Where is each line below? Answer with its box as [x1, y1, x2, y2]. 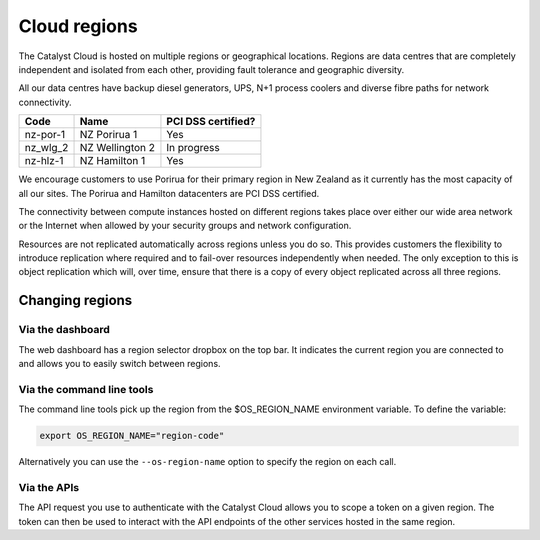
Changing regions [18, 292, 133, 309]
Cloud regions [18, 15, 139, 37]
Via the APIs [18, 480, 80, 494]
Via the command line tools [18, 382, 154, 396]
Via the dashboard [18, 323, 110, 337]
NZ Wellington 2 [79, 141, 155, 155]
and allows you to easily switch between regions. [18, 358, 221, 369]
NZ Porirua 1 [79, 128, 138, 142]
